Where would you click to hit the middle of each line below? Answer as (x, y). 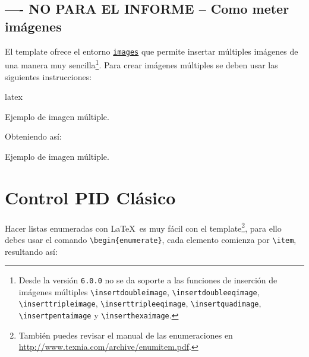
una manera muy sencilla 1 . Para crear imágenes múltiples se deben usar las (141, 64)
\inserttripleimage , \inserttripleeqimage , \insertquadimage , (140, 303)
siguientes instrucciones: (48, 76)
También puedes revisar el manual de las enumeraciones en (126, 335)
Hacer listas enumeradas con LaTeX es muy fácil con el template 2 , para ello (143, 227)
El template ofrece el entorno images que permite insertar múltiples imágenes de (152, 51)
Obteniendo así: (33, 136)
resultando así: (31, 251)
